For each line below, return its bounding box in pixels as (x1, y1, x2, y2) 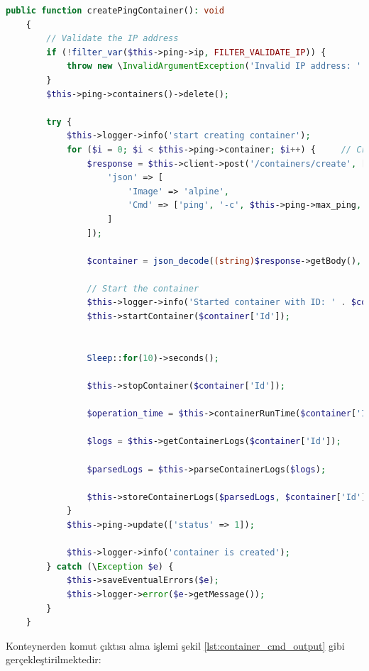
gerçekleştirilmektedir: (6, 652, 101, 667)
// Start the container (87, 283, 199, 294)
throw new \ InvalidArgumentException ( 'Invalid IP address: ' (66, 61, 362, 72)
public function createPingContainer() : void (6, 6, 224, 16)
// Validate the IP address (46, 33, 179, 44)
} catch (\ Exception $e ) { (46, 561, 174, 572)
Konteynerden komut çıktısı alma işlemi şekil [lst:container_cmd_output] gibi (6, 638, 345, 653)
